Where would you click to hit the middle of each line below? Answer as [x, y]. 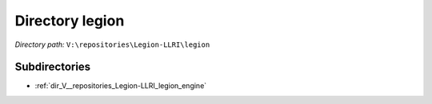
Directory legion [70, 21]
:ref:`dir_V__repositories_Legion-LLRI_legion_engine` [121, 86]
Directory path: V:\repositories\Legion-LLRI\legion [112, 44]
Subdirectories [53, 67]
